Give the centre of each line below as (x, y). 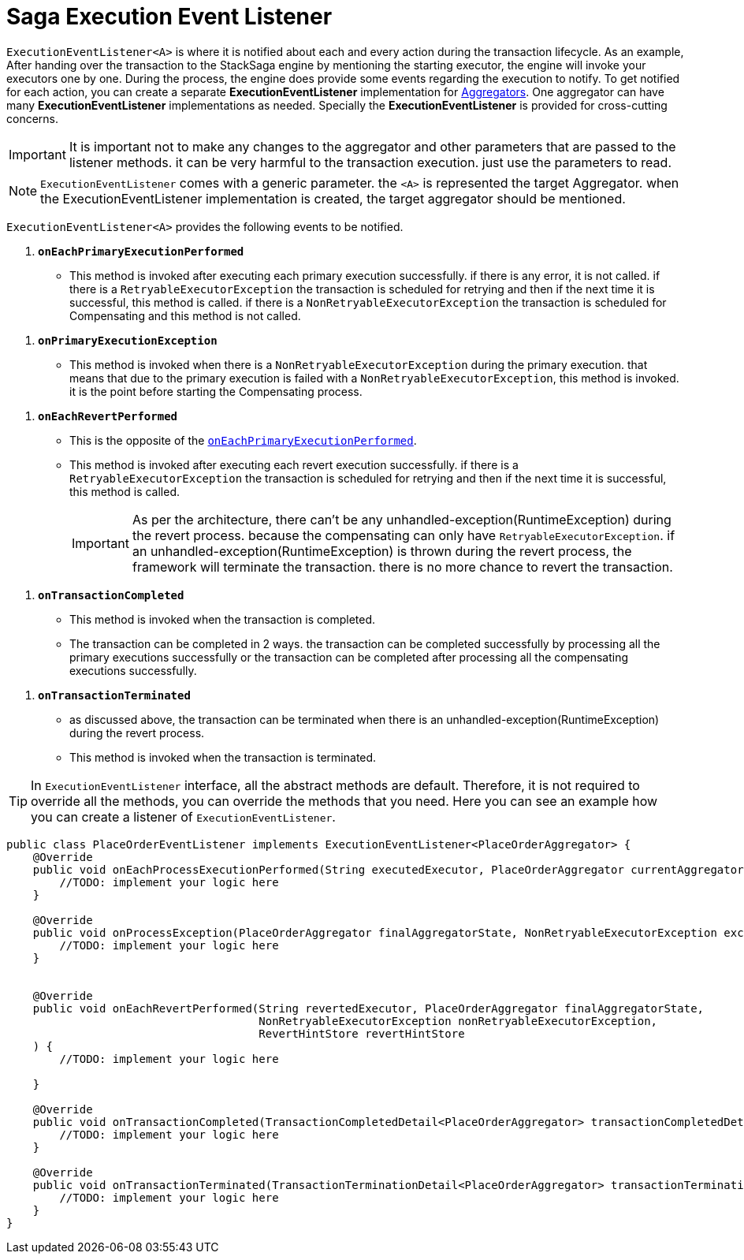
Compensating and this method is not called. (185, 315)
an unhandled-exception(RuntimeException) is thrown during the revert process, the (382, 551)
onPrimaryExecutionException (128, 340)
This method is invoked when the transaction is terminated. (223, 757)
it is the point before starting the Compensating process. (216, 391)
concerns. (33, 118)
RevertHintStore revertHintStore (362, 1033)
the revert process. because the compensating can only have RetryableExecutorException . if (404, 535)
